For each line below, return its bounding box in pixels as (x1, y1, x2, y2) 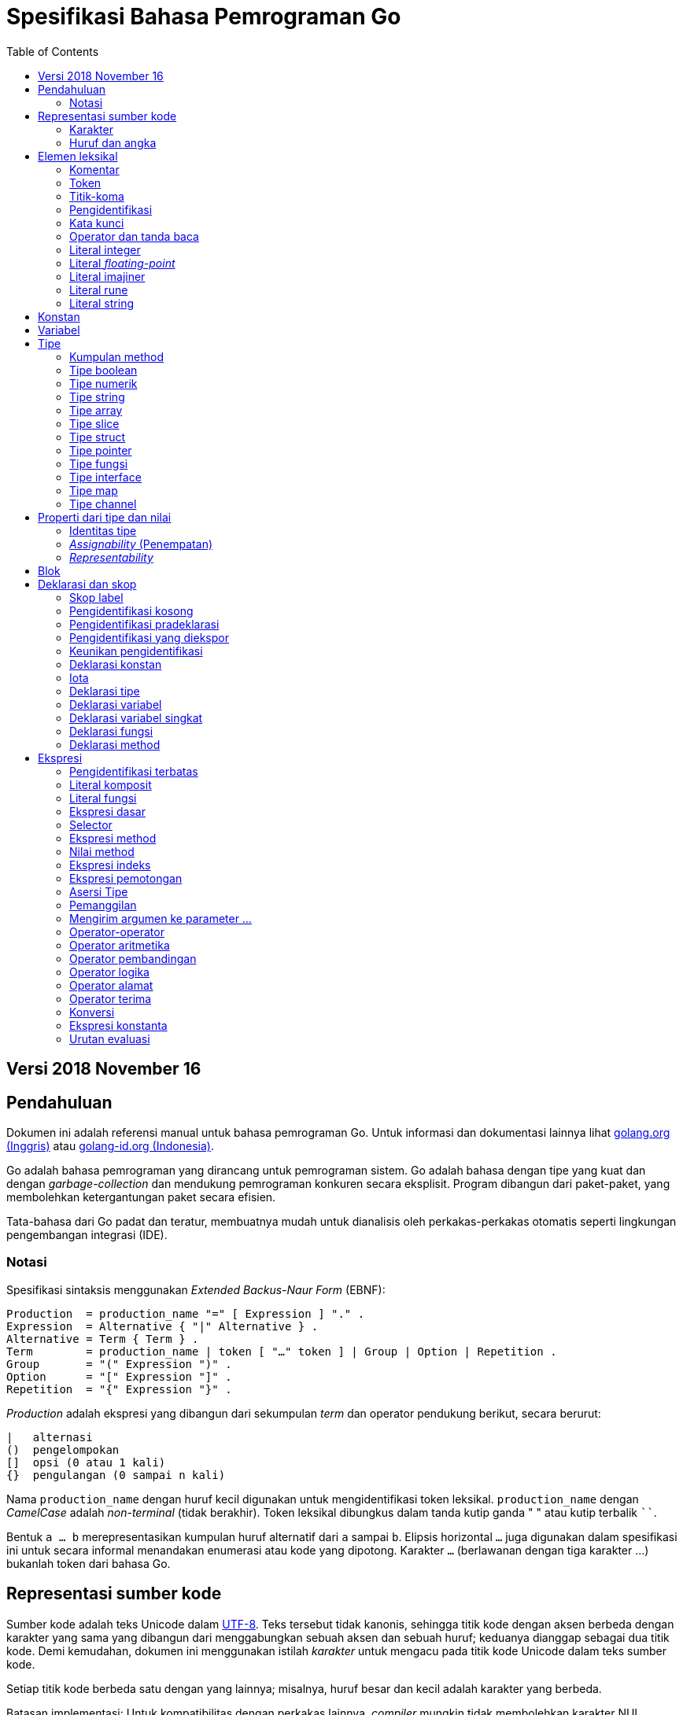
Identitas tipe (69, 523, 137, 537)
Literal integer (69, 242, 141, 256)
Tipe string (69, 389, 125, 404)
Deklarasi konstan (69, 657, 162, 671)
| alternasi (6, 1430, 93, 1444)
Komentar (69, 162, 120, 176)
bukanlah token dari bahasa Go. (6, 1556, 171, 1570)
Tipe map (69, 483, 118, 497)
